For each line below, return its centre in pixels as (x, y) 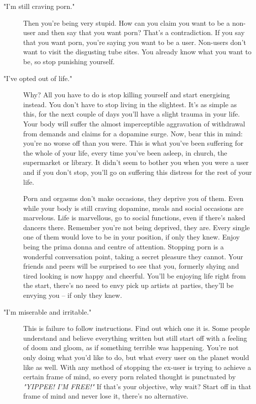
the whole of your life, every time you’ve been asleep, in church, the (125, 152)
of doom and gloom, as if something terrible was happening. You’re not (131, 347)
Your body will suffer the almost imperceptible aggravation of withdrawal (134, 123)
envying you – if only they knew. (73, 295)
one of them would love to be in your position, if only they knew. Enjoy (132, 237)
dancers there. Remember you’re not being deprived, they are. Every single (137, 227)
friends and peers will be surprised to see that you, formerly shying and (131, 266)
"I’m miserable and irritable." (48, 311)
